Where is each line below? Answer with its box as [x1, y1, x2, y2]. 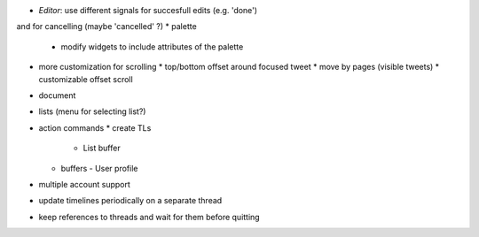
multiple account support [38, 179, 130, 189]
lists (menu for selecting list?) [38, 106, 146, 117]
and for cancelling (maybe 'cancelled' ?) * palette [16, 21, 197, 32]
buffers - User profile [60, 163, 138, 173]
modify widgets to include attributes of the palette [60, 41, 244, 52]
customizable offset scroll [38, 73, 133, 84]
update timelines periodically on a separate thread [38, 195, 223, 206]
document [38, 89, 76, 101]
